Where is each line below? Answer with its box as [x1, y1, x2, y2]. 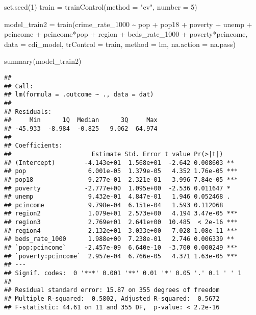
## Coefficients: [4, 142, 63, 150]
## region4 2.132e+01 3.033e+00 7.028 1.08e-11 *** [4, 227, 238, 234]
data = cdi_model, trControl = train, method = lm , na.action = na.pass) [4, 38, 236, 49]
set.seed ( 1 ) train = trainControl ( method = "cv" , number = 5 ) [4, 2, 197, 12]
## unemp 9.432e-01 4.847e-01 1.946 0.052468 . [4, 193, 231, 201]
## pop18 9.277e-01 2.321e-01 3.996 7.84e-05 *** [4, 176, 238, 183]
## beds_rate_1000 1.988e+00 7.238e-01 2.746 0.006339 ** [4, 235, 235, 243]
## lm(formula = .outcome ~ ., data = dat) [4, 91, 154, 99]
